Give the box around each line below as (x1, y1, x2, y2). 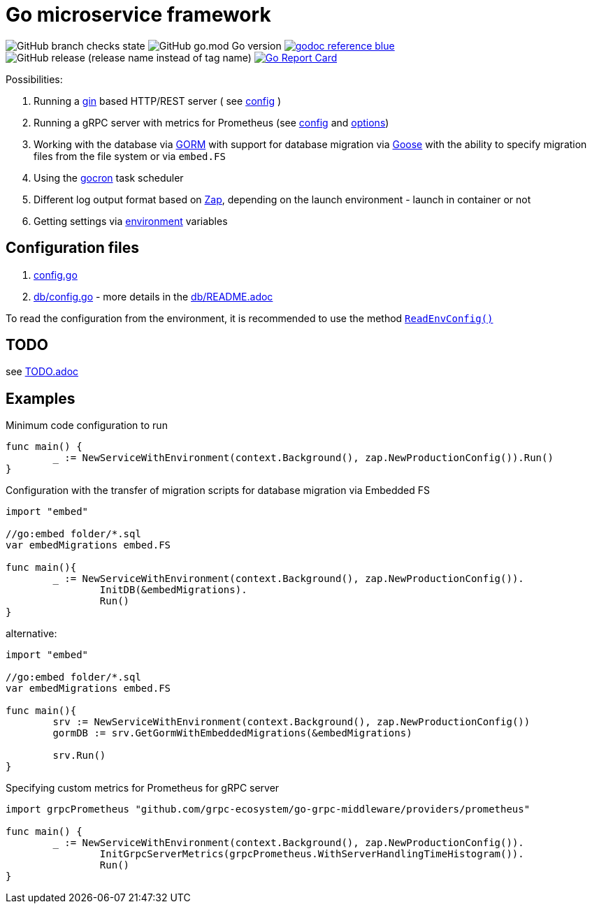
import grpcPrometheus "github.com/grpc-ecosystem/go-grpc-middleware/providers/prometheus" (6, 803, 530, 815)
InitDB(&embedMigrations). (99, 584, 247, 596)
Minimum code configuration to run (6, 419, 168, 432)
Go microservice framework (6, 3, 271, 27)
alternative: (6, 627, 57, 640)
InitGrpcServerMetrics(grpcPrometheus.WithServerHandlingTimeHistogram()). (99, 848, 524, 860)
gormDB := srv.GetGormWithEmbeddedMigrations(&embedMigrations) (52, 727, 412, 739)
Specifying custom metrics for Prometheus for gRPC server (6, 782, 280, 794)
